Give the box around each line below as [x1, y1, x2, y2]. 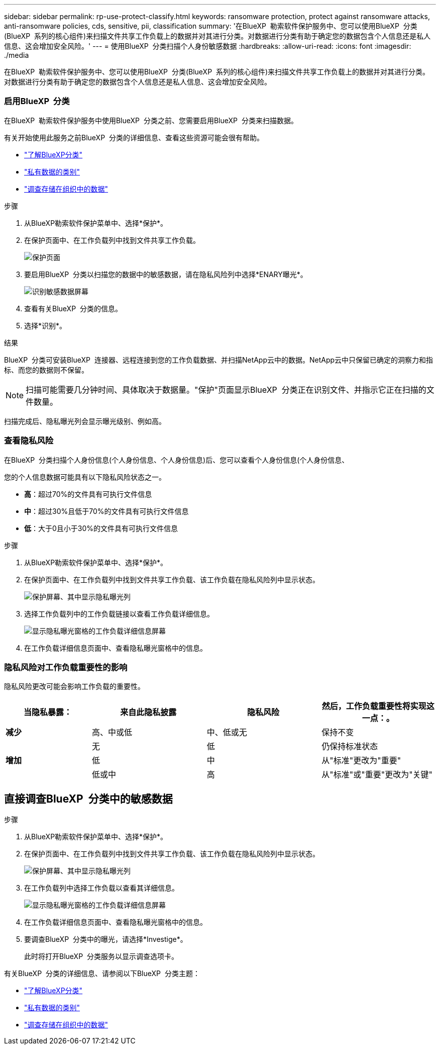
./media [4, 51, 29, 59]
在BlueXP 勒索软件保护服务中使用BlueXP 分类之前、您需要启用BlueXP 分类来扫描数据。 [4, 116, 298, 125]
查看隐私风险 [4, 435, 54, 446]
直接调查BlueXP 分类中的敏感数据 [4, 792, 173, 805]
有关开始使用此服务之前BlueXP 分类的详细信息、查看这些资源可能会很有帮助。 [4, 133, 264, 142]
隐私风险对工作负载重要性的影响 [4, 662, 128, 672]
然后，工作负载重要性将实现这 [321, 701, 434, 712]
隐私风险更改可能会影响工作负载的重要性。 [4, 682, 145, 691]
